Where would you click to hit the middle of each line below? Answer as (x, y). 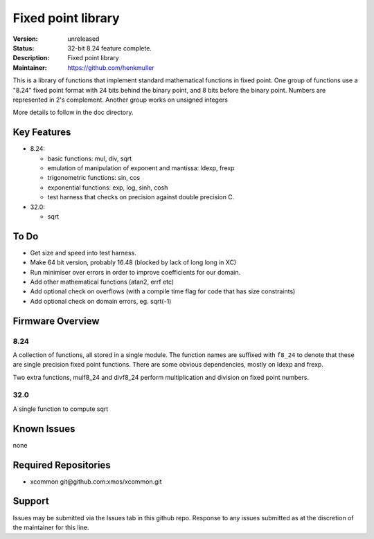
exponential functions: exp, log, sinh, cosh (108, 188)
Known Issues (44, 429)
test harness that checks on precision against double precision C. (141, 197)
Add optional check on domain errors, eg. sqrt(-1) (101, 301)
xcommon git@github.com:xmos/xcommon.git (96, 482)
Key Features (42, 133)
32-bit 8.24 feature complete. (110, 48)
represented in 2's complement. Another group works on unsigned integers (121, 100)
